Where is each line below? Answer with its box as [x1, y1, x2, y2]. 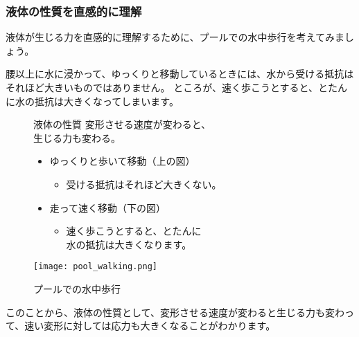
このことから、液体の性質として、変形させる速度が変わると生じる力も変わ [6, 304, 344, 319]
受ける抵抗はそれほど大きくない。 [66, 176, 222, 191]
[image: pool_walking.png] [33, 262, 157, 272]
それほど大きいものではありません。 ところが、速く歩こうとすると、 [6, 80, 318, 94]
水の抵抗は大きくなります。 [66, 237, 192, 251]
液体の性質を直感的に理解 [6, 2, 142, 19]
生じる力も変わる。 [33, 130, 121, 145]
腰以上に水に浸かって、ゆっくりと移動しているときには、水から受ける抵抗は [6, 66, 354, 81]
